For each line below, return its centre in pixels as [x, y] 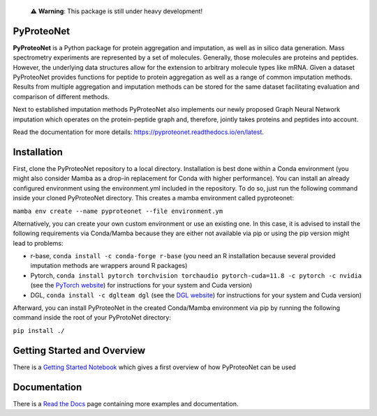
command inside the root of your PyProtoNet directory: [92, 318]
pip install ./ [39, 330]
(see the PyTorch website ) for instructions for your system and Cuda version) [141, 285]
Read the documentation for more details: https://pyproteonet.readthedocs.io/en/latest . [139, 132]
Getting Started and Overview [79, 350]
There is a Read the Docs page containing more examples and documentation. [126, 403]
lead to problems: [38, 243]
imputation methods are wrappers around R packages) [109, 266]
